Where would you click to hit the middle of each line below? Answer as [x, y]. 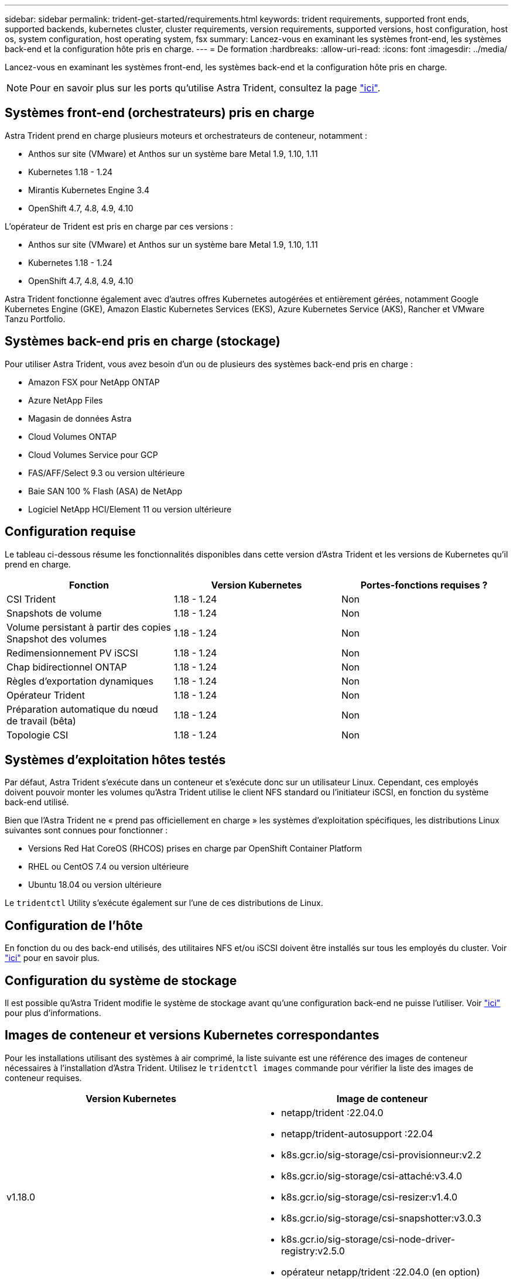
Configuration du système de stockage [121, 980]
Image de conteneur [382, 1098]
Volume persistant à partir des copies [89, 627]
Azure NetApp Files [66, 400]
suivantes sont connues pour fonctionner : [86, 830]
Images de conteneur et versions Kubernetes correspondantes [192, 1035]
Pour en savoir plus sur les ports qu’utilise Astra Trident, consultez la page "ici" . [205, 88]
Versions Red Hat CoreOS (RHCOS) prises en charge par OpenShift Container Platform [195, 849]
